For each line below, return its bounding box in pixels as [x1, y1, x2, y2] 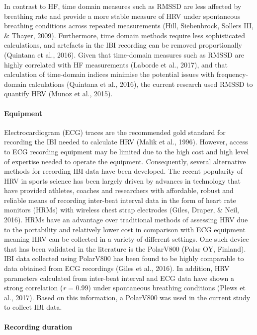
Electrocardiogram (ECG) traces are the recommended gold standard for [4, 127, 226, 137]
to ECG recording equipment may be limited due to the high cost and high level [4, 146, 249, 156]
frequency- [216, 69, 249, 79]
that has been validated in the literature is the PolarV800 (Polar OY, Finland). [4, 243, 246, 254]
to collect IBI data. [4, 302, 62, 312]
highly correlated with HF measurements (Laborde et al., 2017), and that [4, 59, 228, 69]
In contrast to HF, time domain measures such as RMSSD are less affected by [4, 1, 242, 11]
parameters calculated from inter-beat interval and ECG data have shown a [4, 272, 235, 283]
